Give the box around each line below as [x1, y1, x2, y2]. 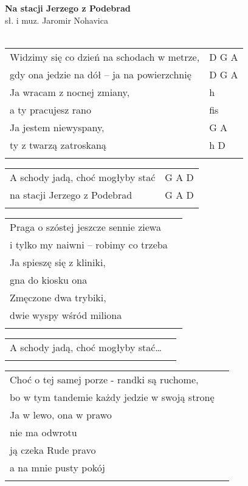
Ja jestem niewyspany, [10, 120, 105, 134]
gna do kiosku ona [10, 272, 88, 287]
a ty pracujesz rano [10, 102, 91, 117]
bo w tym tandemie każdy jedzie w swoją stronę [10, 389, 215, 404]
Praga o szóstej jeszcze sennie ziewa [10, 219, 161, 234]
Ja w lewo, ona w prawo [10, 407, 112, 422]
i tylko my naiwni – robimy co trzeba [10, 237, 168, 252]
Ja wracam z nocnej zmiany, [10, 84, 130, 99]
